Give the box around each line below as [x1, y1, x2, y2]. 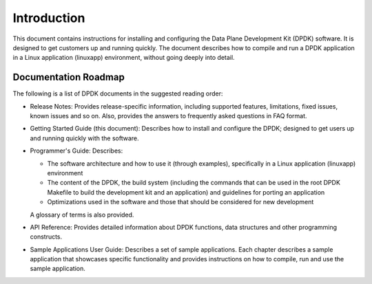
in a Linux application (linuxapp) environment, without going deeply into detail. [12, 54, 235, 62]
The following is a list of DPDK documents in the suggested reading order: [12, 89, 223, 98]
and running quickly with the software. [30, 134, 139, 142]
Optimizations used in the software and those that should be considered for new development [47, 198, 314, 206]
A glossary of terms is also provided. [30, 210, 134, 219]
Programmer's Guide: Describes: [30, 146, 123, 155]
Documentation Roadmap [12, 72, 125, 83]
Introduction [12, 10, 85, 25]
